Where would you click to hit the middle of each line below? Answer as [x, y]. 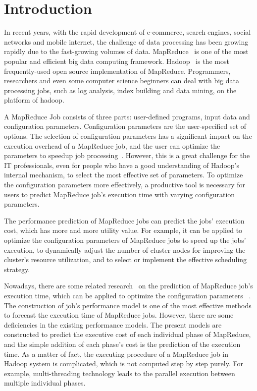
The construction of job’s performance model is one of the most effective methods [128, 305]
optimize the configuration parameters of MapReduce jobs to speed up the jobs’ [125, 240]
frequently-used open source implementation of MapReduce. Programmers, [117, 71]
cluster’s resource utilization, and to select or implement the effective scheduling [126, 259]
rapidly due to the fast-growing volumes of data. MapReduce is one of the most [126, 51]
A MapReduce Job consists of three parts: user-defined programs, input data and [127, 116]
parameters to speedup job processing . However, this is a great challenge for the [127, 155]
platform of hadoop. [34, 100]
